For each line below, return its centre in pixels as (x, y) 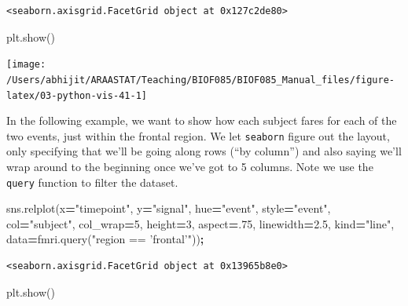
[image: (26, 65)
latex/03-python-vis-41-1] (77, 95)
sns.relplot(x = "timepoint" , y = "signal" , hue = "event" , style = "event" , (169, 208)
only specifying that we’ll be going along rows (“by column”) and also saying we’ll (204, 151)
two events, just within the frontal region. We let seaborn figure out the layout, (198, 135)
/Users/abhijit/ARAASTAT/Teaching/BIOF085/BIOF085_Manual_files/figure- (200, 80)
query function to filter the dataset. (92, 182)
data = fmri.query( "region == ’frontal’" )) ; (105, 239)
